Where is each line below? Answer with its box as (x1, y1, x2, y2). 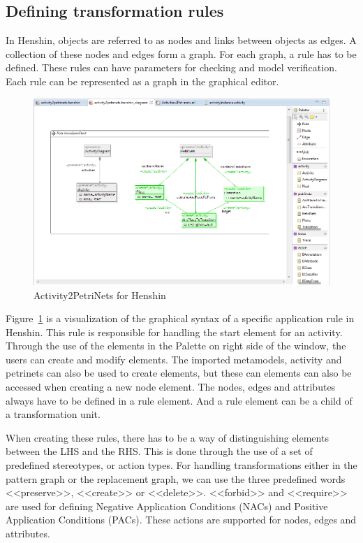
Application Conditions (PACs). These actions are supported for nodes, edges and (6, 512, 357, 527)
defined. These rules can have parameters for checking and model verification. (6, 60, 337, 75)
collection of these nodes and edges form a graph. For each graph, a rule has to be (6, 46, 357, 61)
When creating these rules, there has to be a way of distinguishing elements (6, 430, 329, 444)
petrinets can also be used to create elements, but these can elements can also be (6, 365, 352, 380)
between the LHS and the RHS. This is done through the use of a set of (6, 444, 313, 458)
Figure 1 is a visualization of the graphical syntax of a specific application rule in (6, 311, 355, 326)
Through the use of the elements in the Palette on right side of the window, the (6, 338, 346, 353)
